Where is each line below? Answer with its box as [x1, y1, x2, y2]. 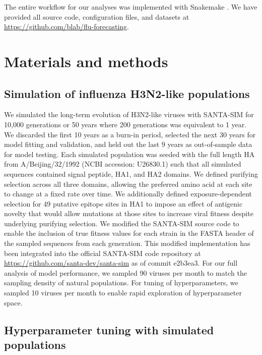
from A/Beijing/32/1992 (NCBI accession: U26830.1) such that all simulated [4, 159, 241, 169]
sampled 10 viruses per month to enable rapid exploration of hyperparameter [4, 287, 242, 298]
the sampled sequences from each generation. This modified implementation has [4, 238, 250, 248]
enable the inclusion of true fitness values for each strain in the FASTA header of [4, 228, 254, 238]
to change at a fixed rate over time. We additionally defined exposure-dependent [4, 188, 252, 199]
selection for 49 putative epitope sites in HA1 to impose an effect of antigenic [4, 198, 243, 209]
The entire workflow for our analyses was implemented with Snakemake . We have [4, 2, 257, 12]
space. [4, 297, 23, 308]
